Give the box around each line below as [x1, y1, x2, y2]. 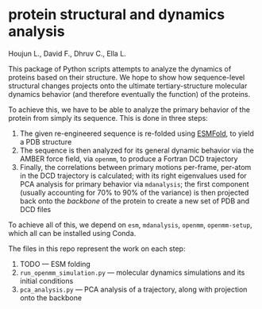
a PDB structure [19, 137, 72, 146]
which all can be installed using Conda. [8, 228, 137, 238]
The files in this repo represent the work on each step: [8, 244, 186, 253]
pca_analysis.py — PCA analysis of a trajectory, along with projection [19, 284, 248, 294]
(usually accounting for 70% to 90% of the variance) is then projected [19, 187, 249, 197]
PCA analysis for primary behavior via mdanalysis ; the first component [19, 179, 249, 188]
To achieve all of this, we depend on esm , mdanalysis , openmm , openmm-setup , [8, 220, 252, 230]
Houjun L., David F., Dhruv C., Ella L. [8, 48, 127, 58]
